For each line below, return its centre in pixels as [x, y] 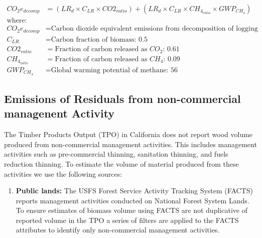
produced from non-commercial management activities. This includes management [130, 144]
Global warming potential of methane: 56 [114, 70]
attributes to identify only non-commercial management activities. [118, 230]
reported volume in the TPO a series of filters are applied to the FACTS [127, 220]
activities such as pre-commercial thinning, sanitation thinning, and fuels [116, 154]
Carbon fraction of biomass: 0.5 [99, 39]
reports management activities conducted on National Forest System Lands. [133, 200]
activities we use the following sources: [63, 173]
